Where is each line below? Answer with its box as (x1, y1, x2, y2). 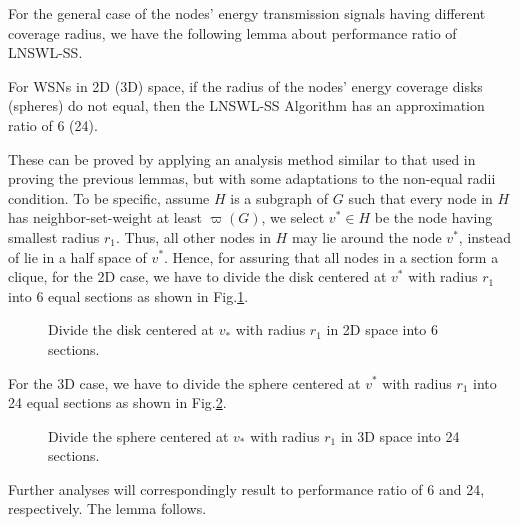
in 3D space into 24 (340, 425, 460, 446)
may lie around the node (291, 226, 442, 247)
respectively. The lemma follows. (8, 498, 207, 519)
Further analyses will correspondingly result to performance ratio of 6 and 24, (8, 478, 485, 499)
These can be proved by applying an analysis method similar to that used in (8, 148, 476, 169)
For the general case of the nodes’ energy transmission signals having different (8, 3, 486, 23)
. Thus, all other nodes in (115, 226, 271, 247)
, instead (458, 226, 512, 247)
